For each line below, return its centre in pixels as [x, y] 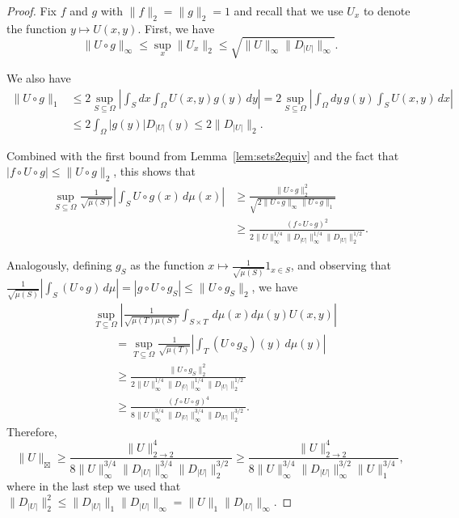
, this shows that [155, 171]
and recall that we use [288, 11]
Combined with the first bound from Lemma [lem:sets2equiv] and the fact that [203, 155]
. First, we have [176, 28]
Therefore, [32, 431]
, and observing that [341, 265]
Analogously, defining [59, 265]
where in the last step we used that [94, 485]
